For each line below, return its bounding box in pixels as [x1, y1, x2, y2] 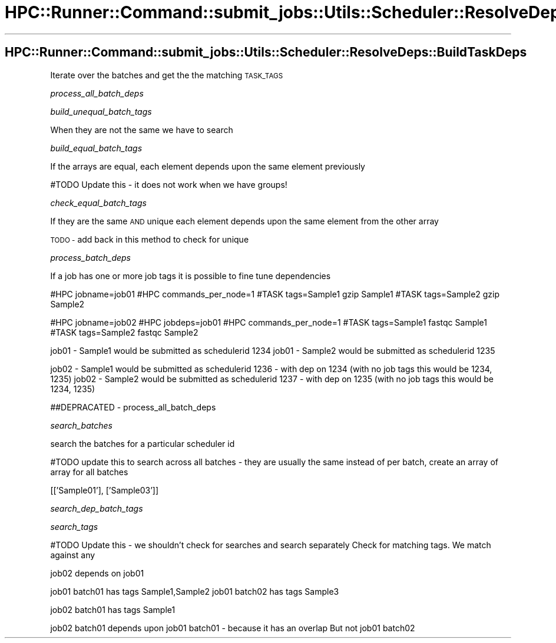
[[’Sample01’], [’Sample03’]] [50, 485, 159, 495]
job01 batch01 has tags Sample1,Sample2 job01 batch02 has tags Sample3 [50, 586, 339, 596]
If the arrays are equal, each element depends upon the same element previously [50, 161, 365, 171]
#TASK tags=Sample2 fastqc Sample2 [50, 327, 198, 337]
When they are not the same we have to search [50, 124, 233, 135]
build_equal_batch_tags [50, 142, 143, 153]
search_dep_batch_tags [50, 503, 143, 513]
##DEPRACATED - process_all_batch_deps [50, 402, 216, 412]
